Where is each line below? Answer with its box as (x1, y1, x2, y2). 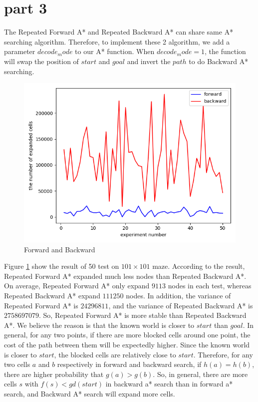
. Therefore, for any (193, 349, 253, 359)
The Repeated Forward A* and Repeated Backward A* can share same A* (4, 27, 234, 37)
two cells (4, 359, 30, 369)
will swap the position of (4, 56, 79, 66)
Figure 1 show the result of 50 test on (4, 261, 119, 271)
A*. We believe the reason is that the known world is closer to (4, 319, 195, 330)
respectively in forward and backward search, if (57, 359, 202, 369)
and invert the (127, 56, 171, 66)
